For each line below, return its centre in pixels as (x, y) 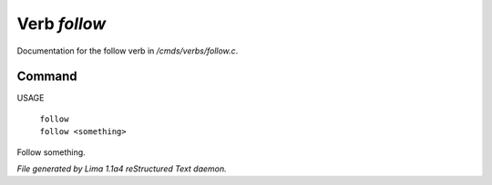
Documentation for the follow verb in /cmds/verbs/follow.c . (128, 51)
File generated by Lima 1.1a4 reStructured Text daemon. (122, 169)
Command (47, 77)
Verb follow (61, 24)
